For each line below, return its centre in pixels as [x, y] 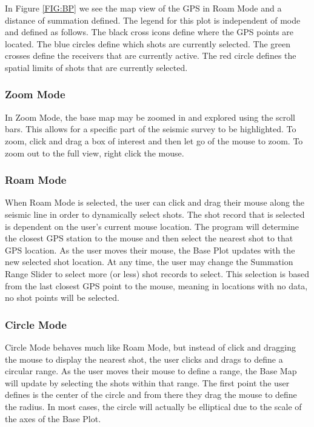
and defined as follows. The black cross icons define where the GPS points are [149, 32]
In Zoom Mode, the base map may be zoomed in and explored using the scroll [150, 117]
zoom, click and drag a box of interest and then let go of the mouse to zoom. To [154, 140]
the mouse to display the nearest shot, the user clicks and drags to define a [144, 359]
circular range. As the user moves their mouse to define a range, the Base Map [151, 371]
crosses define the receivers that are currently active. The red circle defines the [151, 55]
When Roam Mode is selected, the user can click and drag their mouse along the [155, 202]
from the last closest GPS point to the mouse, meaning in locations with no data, [156, 285]
